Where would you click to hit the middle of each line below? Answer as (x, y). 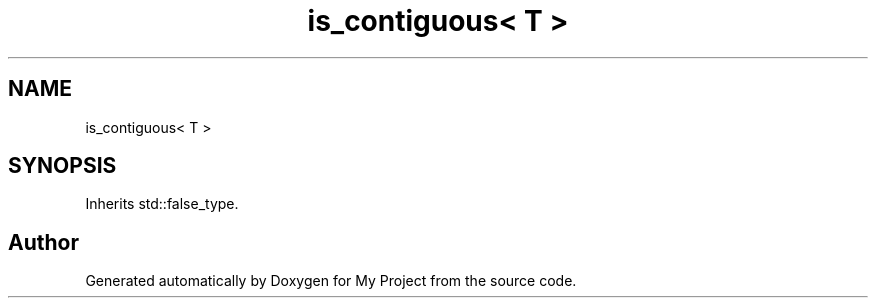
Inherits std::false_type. (162, 204)
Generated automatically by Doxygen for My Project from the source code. (331, 281)
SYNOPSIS (62, 166)
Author (43, 242)
